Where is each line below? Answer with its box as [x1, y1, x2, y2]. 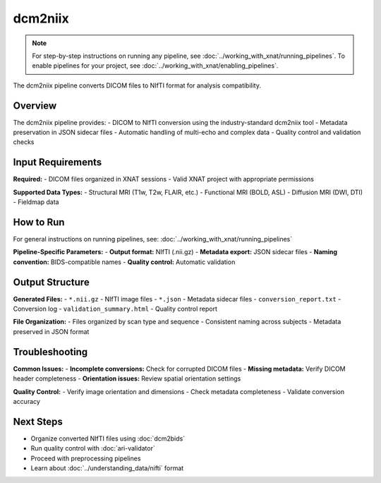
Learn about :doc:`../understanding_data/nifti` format [30, 464, 184, 472]
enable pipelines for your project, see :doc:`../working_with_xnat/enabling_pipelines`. [32, 61, 279, 70]
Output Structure [13, 276, 90, 288]
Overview [13, 100, 57, 112]
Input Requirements [13, 156, 102, 169]
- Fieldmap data [13, 198, 59, 206]
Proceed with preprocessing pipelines [30, 454, 141, 463]
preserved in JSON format [13, 327, 90, 335]
